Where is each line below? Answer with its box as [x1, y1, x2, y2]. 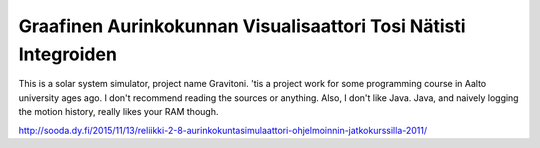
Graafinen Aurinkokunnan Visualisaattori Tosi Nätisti [18, 15, 466, 37]
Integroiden [18, 43, 117, 65]
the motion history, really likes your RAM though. [18, 106, 219, 118]
